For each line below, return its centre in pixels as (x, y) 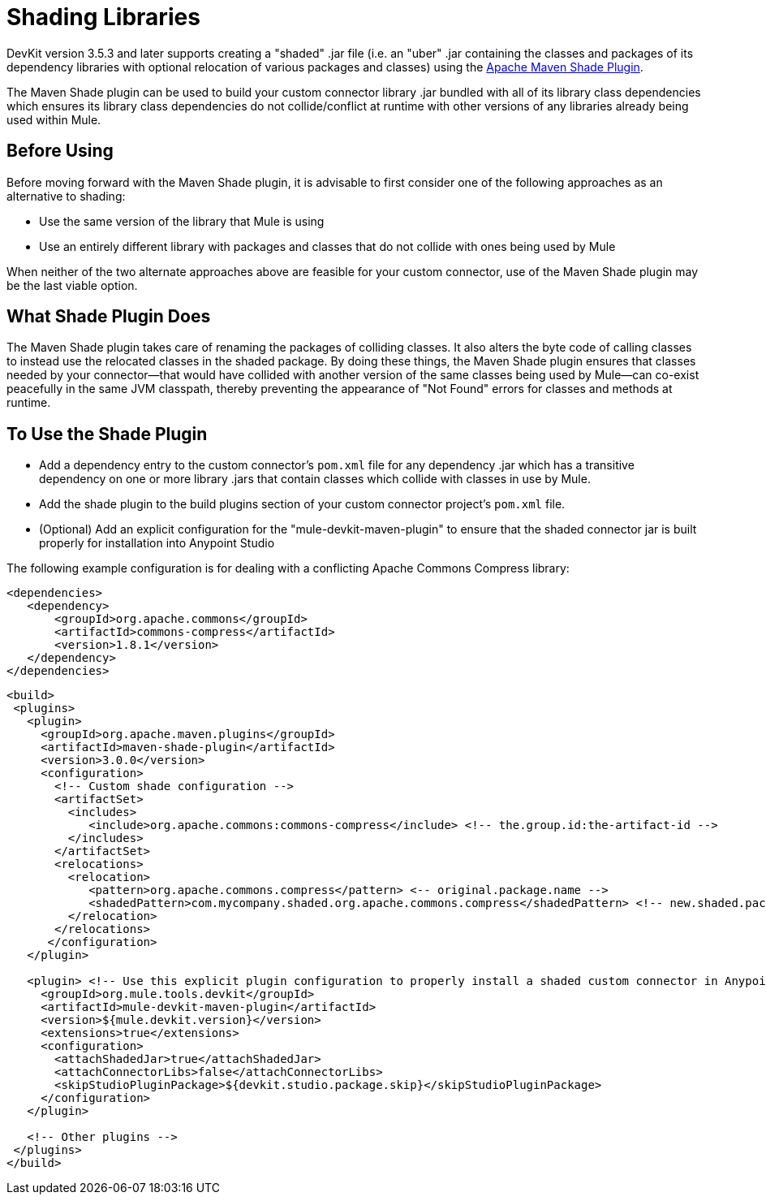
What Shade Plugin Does (109, 317)
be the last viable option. (72, 285)
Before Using (60, 151)
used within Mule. (54, 119)
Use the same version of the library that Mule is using (182, 221)
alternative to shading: (66, 196)
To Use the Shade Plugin (107, 434)
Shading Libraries (103, 17)
